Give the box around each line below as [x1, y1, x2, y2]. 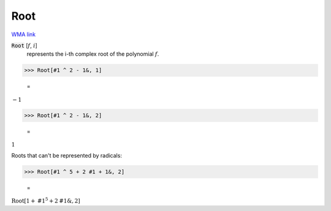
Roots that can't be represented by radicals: [11, 152, 123, 159]
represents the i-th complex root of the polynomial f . [26, 50, 159, 58]
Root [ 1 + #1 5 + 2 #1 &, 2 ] [11, 196, 81, 205]
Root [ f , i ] [11, 42, 38, 49]
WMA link [11, 31, 36, 38]
